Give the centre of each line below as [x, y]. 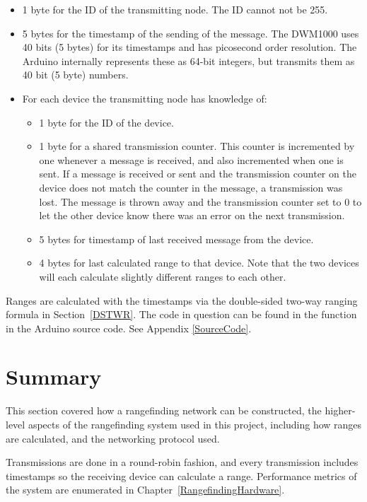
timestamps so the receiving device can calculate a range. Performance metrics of [181, 475]
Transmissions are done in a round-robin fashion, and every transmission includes [182, 462]
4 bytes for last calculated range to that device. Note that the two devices [199, 263]
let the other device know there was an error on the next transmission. [192, 215]
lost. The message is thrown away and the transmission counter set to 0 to [200, 201]
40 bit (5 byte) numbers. [75, 75]
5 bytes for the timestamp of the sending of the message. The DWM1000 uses [191, 33]
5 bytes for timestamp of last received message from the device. [176, 239]
